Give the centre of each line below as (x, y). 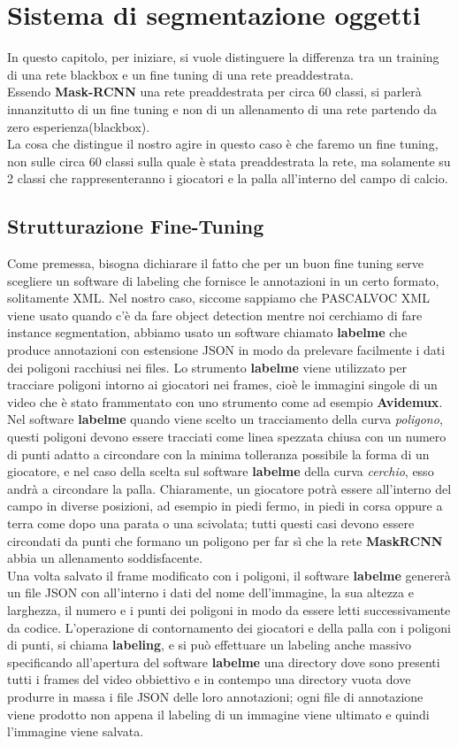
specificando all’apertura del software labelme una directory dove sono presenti (224, 661)
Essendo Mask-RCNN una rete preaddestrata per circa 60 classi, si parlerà (214, 92)
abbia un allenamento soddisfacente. (105, 558)
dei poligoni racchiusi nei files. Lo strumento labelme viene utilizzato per (207, 367)
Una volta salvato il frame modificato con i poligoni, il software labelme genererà (229, 575)
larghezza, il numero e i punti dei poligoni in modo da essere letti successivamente (229, 609)
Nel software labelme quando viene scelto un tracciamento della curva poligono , (225, 419)
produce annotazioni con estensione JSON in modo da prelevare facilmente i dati (226, 350)
